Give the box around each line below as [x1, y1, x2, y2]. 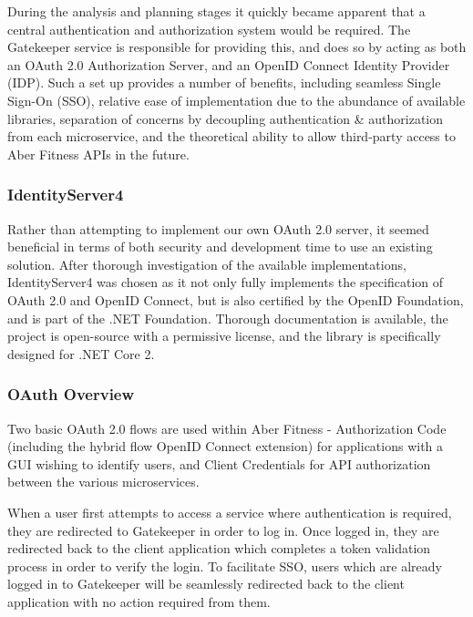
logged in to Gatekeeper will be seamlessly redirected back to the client [7, 574, 405, 593]
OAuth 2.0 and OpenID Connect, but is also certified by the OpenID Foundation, [7, 290, 464, 309]
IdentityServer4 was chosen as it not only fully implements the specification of [7, 273, 444, 292]
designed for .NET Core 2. [7, 344, 155, 363]
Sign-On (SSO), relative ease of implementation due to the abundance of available [7, 90, 466, 109]
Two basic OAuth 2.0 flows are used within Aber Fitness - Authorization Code [7, 418, 447, 437]
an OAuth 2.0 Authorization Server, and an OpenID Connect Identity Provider [7, 55, 450, 74]
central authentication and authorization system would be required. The [7, 19, 411, 38]
